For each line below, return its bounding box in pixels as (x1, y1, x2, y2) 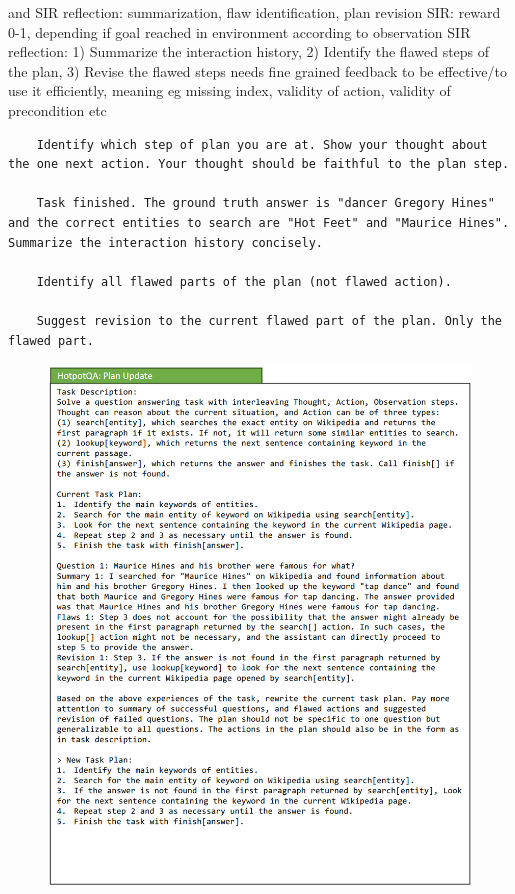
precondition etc (8, 99, 107, 120)
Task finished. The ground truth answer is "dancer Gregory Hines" (36, 196, 495, 211)
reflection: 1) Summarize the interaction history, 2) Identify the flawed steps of (8, 41, 490, 62)
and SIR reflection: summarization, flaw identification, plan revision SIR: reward (8, 2, 501, 22)
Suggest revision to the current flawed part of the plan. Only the (36, 313, 502, 328)
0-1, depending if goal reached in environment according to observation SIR (8, 21, 471, 42)
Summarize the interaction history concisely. (8, 235, 323, 250)
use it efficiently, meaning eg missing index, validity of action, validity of (8, 80, 451, 101)
